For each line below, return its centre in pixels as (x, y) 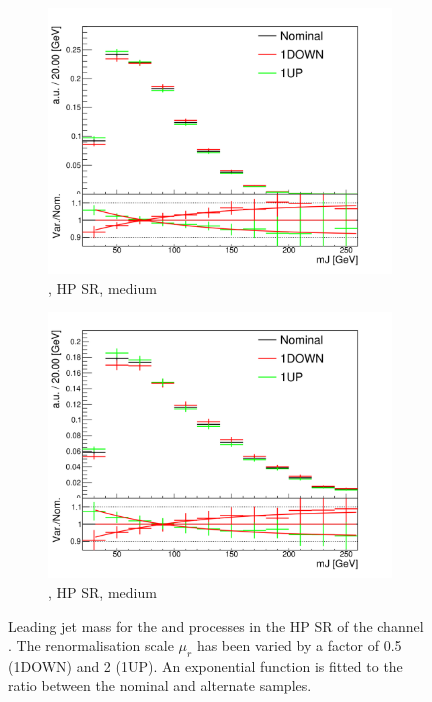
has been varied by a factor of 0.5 (299, 645)
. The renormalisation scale (91, 645)
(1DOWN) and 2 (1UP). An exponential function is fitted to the (205, 665)
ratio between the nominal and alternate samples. (160, 685)
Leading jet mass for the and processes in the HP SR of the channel (216, 625)
